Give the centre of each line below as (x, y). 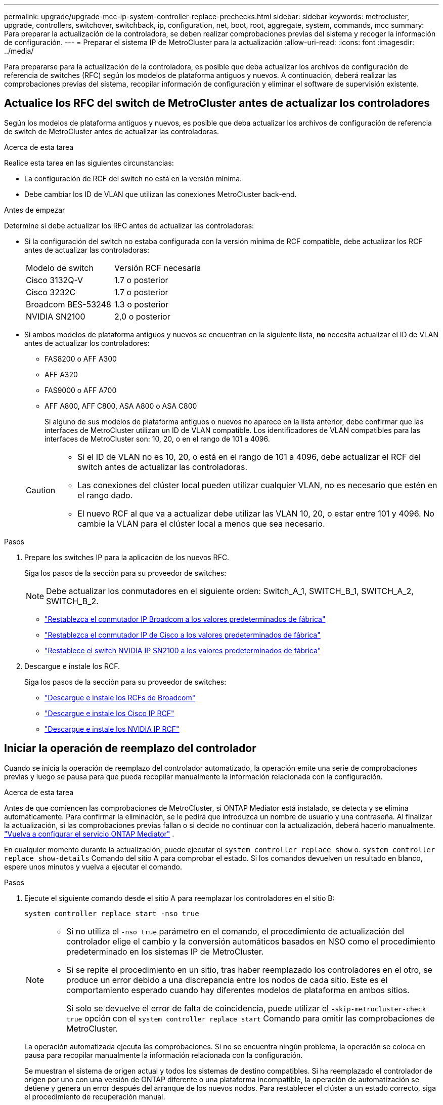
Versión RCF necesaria (158, 268)
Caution (41, 490)
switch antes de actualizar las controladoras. (163, 467)
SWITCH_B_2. (72, 601)
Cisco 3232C (51, 292)
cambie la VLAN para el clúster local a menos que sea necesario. (201, 523)
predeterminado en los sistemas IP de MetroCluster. (165, 951)
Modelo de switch (60, 268)
